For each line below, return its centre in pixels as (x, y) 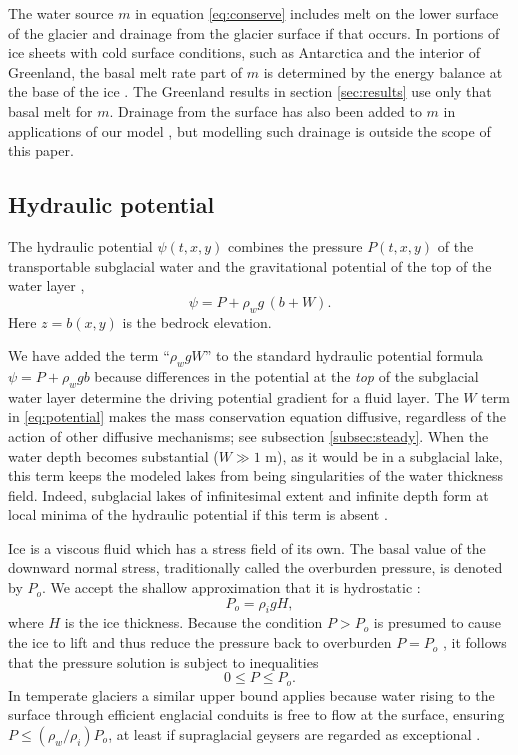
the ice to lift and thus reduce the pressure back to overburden (200, 642)
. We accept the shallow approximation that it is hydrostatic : (231, 587)
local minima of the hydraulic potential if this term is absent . (198, 514)
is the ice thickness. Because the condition (193, 622)
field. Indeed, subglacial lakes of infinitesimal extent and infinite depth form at (248, 494)
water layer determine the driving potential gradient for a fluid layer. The (233, 396)
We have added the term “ (89, 355)
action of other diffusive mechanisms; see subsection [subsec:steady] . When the (248, 435)
